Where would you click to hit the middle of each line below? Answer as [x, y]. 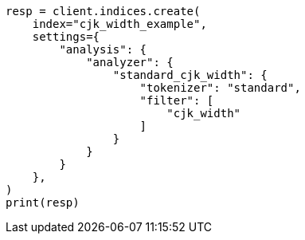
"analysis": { [103, 49]
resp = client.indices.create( [103, 11]
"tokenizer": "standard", [220, 88]
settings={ [66, 37]
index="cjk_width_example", [119, 24]
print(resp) [43, 203]
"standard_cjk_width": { [190, 75]
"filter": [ [177, 100]
